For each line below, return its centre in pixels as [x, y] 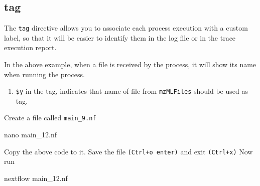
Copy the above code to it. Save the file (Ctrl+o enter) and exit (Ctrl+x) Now [128, 151]
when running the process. [44, 74]
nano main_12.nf [31, 135]
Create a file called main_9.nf [50, 118]
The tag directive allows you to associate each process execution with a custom [126, 28]
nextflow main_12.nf [36, 178]
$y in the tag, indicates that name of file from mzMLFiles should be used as [132, 91]
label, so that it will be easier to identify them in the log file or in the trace [120, 37]
